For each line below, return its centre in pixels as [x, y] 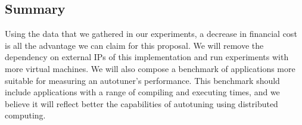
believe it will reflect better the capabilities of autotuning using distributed [141, 103]
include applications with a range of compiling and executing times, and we [142, 92]
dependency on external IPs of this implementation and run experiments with [147, 57]
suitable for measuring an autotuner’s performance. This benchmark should [142, 80]
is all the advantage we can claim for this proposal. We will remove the [134, 45]
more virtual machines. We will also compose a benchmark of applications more [150, 68]
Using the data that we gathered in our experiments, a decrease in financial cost [151, 34]
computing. [25, 115]
